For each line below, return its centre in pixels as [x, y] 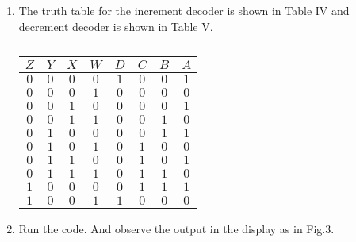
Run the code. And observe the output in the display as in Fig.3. [176, 229]
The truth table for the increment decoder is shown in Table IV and [184, 10]
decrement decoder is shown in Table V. [116, 26]
